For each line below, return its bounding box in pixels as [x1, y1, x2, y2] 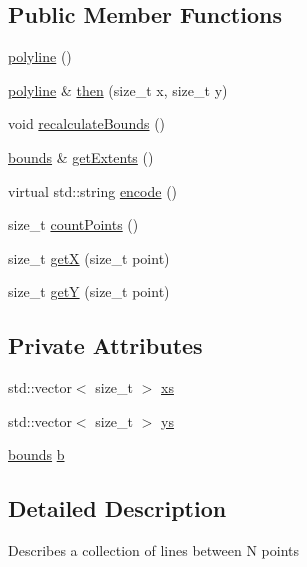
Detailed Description [8, 493, 227, 524]
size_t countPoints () [8, 214, 139, 235]
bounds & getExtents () [8, 146, 154, 167]
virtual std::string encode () [8, 180, 178, 201]
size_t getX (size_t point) [8, 247, 170, 268]
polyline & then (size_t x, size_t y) [8, 79, 228, 100]
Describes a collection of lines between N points [8, 540, 300, 561]
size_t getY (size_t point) [8, 281, 170, 302]
